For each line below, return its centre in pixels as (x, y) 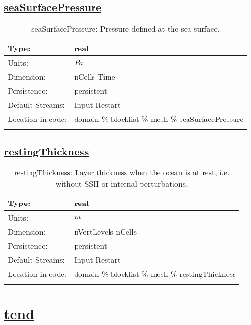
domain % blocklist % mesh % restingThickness (155, 274)
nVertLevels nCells (106, 232)
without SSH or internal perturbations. (122, 184)
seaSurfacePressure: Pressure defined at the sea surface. (126, 29)
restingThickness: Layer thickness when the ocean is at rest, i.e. (122, 172)
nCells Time (95, 77)
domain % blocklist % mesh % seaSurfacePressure (159, 119)
